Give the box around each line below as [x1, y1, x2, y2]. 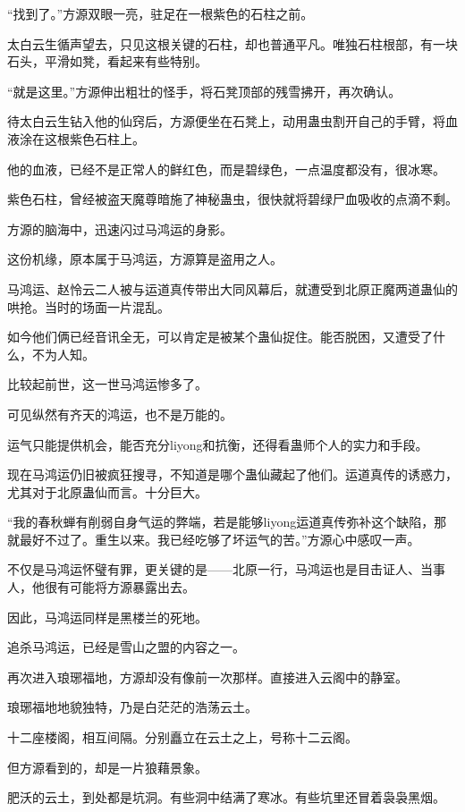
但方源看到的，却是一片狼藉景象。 [7, 757, 207, 776]
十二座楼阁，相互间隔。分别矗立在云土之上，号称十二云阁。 [7, 728, 358, 747]
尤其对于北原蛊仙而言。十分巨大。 [7, 482, 207, 501]
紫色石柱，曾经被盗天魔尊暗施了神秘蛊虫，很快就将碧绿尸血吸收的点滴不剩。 [7, 190, 458, 208]
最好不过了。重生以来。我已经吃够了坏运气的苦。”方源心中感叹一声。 [19, 529, 420, 548]
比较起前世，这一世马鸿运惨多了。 [7, 375, 207, 393]
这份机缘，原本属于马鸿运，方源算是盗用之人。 [7, 250, 283, 268]
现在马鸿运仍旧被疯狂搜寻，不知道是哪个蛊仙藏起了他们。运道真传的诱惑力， [7, 465, 458, 484]
